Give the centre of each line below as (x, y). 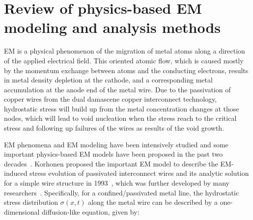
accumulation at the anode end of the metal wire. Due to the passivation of (117, 89)
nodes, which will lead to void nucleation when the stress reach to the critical (120, 118)
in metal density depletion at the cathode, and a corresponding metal (108, 80)
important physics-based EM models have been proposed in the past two (113, 154)
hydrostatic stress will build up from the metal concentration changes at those (122, 108)
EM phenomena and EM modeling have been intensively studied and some (116, 144)
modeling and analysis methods (112, 27)
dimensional (22, 211)
